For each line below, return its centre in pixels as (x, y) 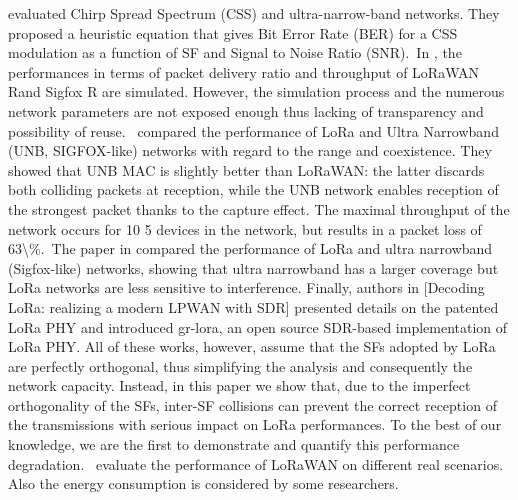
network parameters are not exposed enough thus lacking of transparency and (246, 110)
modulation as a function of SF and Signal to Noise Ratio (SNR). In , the (235, 52)
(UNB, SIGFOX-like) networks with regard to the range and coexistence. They (250, 150)
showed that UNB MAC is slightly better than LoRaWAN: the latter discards (246, 169)
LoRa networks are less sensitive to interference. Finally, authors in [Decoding (246, 287)
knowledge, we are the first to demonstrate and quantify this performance (234, 444)
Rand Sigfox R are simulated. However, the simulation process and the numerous (256, 91)
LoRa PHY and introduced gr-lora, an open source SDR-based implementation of (258, 326)
